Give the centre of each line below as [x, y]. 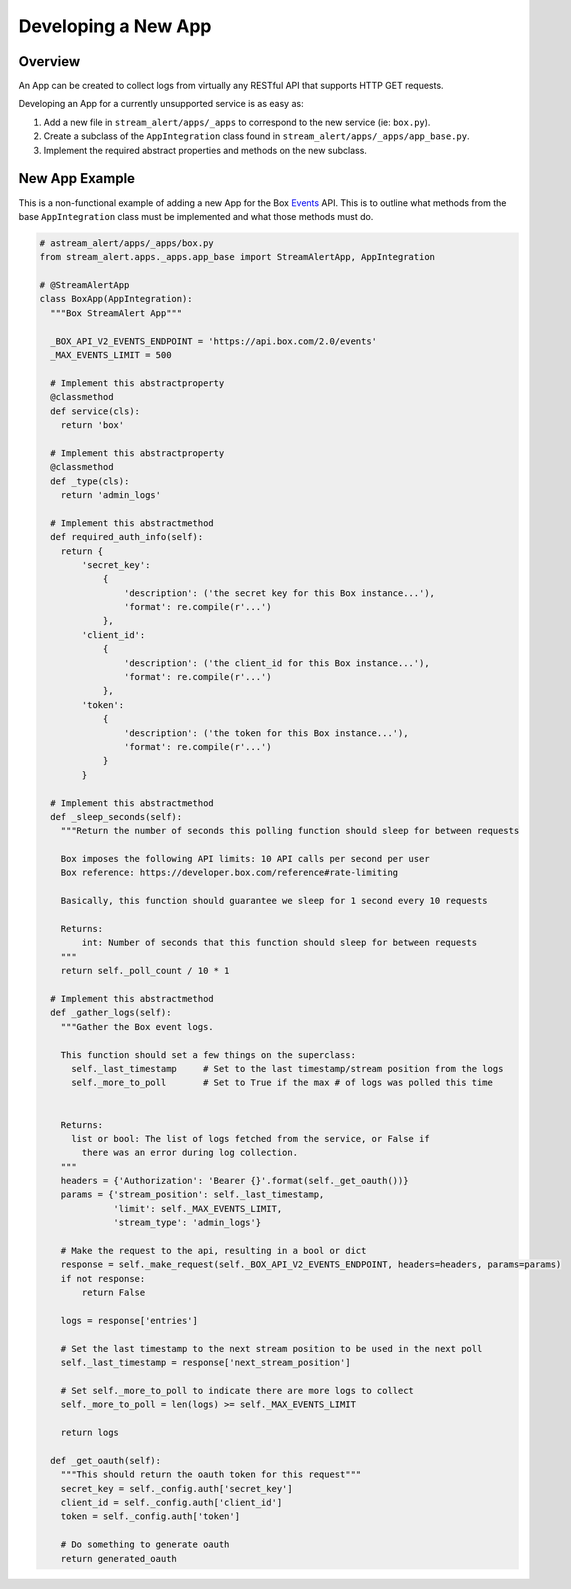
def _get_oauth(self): [106, 1460]
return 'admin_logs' [111, 494]
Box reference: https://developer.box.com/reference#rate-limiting [229, 873]
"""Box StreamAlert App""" [116, 313]
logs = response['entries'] [129, 1320]
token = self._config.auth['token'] [150, 1516]
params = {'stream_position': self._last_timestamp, [192, 1194]
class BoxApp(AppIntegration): [116, 299]
